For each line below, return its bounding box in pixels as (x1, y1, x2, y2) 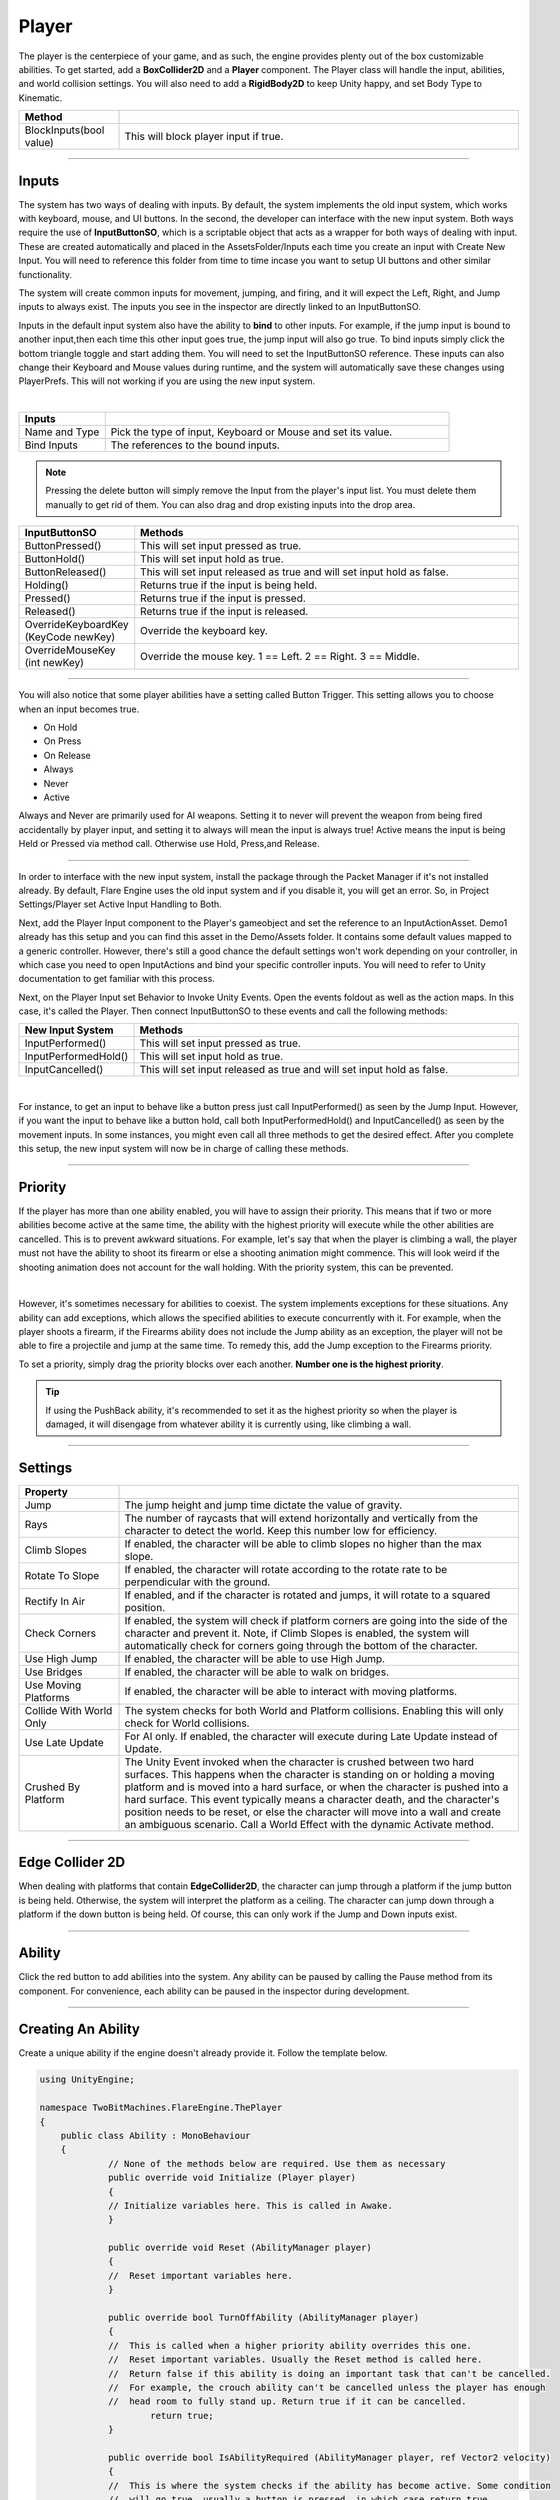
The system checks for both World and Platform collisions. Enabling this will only (124, 1703, 504, 1717)
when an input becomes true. (18, 703, 140, 715)
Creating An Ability (18, 2021, 140, 2038)
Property (24, 1485, 69, 1499)
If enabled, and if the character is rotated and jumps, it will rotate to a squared (124, 1588, 491, 1602)
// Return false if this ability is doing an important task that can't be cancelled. (108, 2368, 552, 2379)
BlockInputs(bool (24, 123, 105, 137)
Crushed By (24, 1780, 80, 1794)
